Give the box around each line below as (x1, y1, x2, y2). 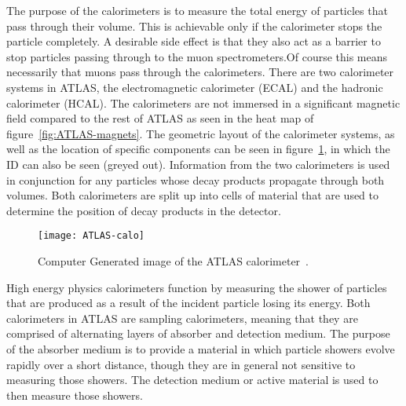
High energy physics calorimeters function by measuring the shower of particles (6, 279, 387, 295)
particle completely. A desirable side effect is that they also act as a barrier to (6, 33, 381, 49)
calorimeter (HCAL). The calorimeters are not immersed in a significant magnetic (6, 94, 401, 111)
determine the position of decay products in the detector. (6, 202, 281, 218)
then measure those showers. (6, 386, 143, 403)
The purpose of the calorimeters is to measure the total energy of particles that (6, 2, 388, 18)
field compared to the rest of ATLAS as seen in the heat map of (6, 110, 314, 126)
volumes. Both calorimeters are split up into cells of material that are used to (6, 187, 379, 203)
